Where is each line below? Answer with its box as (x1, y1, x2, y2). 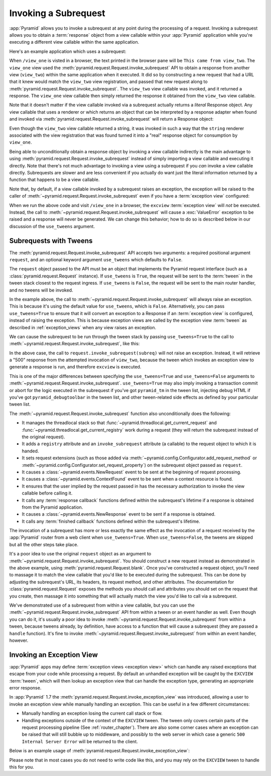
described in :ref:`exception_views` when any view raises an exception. (9, 324, 157, 330)
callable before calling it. (22, 490, 73, 496)
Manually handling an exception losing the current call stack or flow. (22, 710, 163, 716)
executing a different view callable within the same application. (9, 39, 140, 45)
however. (9, 637, 29, 643)
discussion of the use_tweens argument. (9, 223, 95, 229)
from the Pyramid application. (22, 504, 83, 510)
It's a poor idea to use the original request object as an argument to (9, 551, 152, 557)
